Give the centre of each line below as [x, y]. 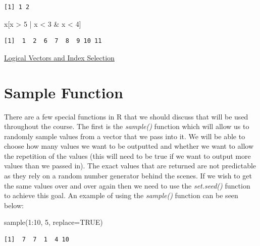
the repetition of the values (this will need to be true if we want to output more [127, 156]
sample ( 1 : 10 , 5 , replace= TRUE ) [54, 222]
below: [14, 205]
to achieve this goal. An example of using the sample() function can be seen [121, 195]
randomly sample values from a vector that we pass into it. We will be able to [125, 136]
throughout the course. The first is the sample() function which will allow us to [127, 126]
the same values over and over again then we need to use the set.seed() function [127, 185]
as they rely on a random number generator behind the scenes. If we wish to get [128, 176]
